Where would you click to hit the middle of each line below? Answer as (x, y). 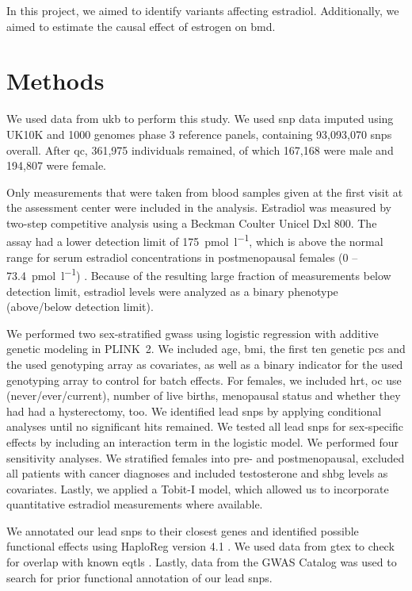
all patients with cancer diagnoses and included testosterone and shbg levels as (197, 473)
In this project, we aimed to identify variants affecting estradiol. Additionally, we (203, 10)
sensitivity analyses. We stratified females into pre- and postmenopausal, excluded (206, 457)
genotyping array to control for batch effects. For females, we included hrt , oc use (204, 380)
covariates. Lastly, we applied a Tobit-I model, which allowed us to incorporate (198, 488)
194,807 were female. (57, 165)
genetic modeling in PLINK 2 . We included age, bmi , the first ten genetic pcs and (206, 349)
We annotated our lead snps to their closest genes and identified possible (183, 530)
